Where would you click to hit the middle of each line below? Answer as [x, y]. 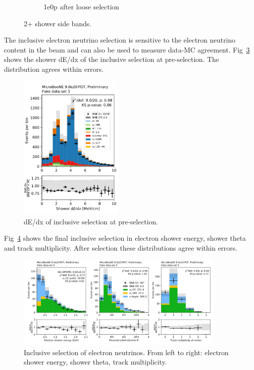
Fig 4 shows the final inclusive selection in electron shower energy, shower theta [125, 238]
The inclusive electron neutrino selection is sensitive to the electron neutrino [120, 40]
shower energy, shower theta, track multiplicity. [95, 362]
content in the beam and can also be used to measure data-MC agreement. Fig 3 [127, 49]
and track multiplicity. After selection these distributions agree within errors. [121, 247]
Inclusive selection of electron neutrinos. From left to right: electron [126, 352]
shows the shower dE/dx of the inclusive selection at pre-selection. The [112, 59]
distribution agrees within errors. [54, 69]
